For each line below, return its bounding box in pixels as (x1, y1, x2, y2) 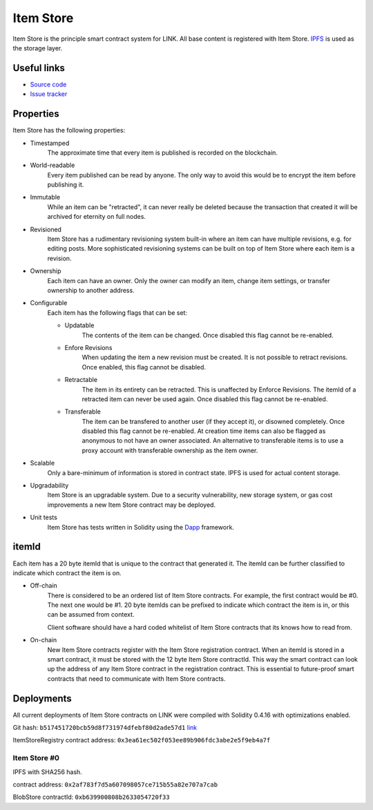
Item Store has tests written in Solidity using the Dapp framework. (47, 523, 235, 531)
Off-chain (30, 581, 58, 590)
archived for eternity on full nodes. (47, 213, 146, 221)
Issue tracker (30, 90, 68, 98)
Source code (30, 80, 67, 88)
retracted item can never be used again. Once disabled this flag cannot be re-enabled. (82, 394, 328, 403)
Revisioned (30, 225, 62, 233)
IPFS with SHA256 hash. (12, 767, 82, 776)
